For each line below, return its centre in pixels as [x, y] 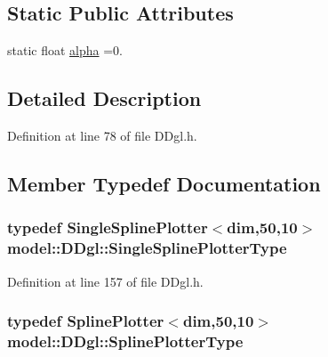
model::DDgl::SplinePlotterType [125, 341]
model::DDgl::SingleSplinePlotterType [147, 248]
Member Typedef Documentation [164, 183]
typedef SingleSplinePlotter [108, 227]
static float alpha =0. [65, 50]
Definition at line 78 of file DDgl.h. [102, 135]
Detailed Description [104, 98]
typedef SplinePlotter [86, 321]
